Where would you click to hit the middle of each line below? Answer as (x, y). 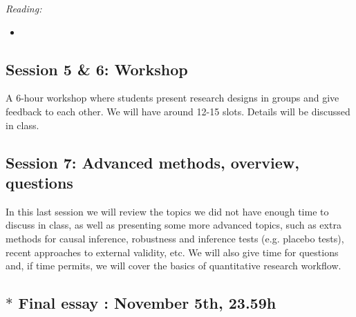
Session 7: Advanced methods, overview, (153, 162)
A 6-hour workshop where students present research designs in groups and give (172, 98)
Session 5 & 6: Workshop (97, 69)
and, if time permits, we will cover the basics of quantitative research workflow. (174, 266)
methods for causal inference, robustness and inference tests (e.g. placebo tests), (175, 238)
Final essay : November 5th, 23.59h (147, 303)
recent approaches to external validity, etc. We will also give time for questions (172, 252)
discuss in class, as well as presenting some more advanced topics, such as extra (174, 225)
